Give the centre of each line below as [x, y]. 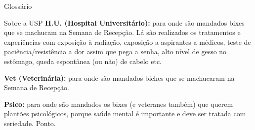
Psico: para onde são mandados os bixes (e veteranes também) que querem [119, 104]
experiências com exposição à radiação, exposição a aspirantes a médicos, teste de [127, 42]
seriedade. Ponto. [30, 123]
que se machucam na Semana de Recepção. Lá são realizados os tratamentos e [122, 32]
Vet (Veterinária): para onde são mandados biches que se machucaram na [119, 78]
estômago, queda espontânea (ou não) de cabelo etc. [83, 61]
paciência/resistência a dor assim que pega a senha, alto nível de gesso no [115, 51]
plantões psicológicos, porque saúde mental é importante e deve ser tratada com [125, 114]
